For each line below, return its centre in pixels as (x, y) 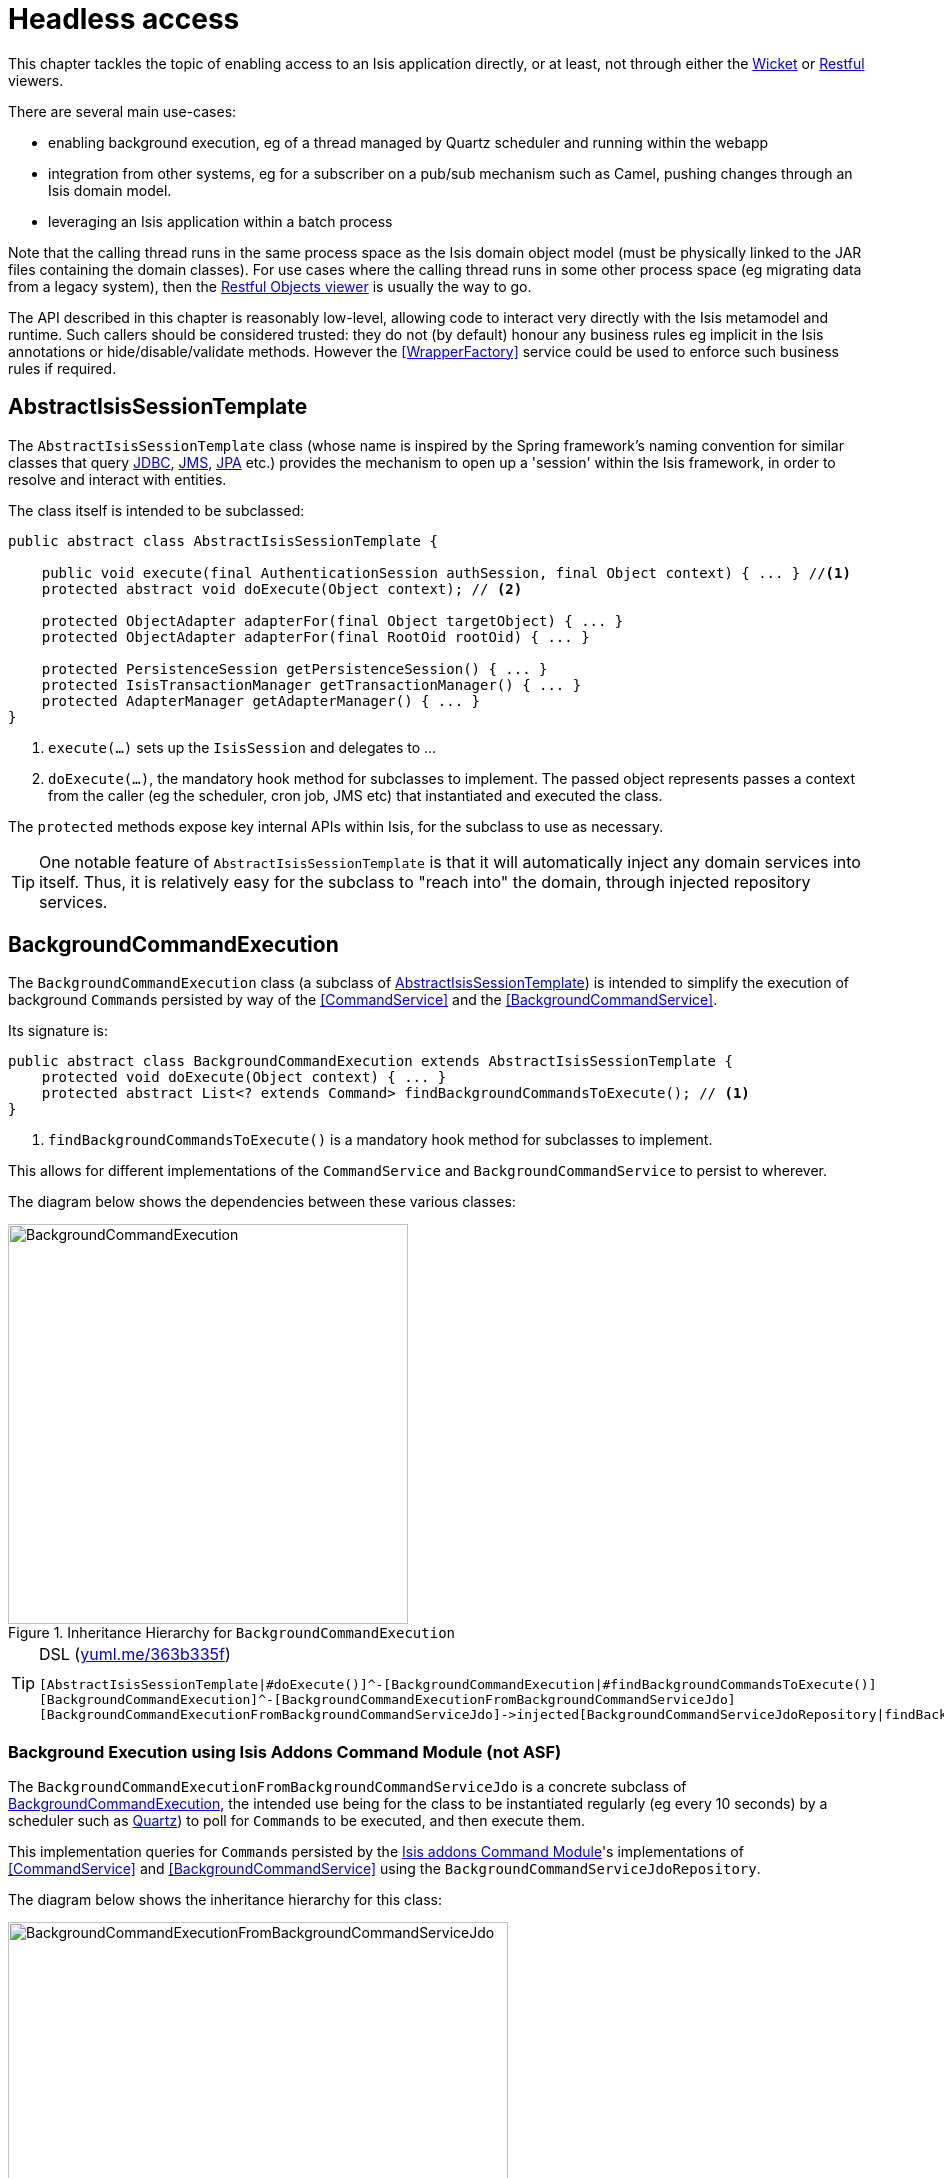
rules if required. (62, 368)
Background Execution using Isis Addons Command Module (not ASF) (285, 1751)
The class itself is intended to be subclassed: (156, 510)
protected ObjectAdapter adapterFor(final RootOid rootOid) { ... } (315, 636)
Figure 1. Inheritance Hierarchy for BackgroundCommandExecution (232, 1633)
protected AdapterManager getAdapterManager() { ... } (261, 700)
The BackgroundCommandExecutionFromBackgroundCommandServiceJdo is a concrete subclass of (347, 1787)
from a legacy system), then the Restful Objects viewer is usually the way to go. (270, 286)
